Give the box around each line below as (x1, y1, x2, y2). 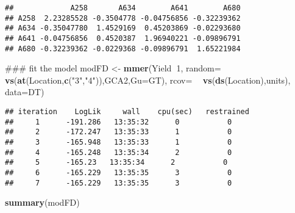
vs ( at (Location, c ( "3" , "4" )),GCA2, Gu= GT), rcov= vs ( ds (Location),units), (5, 73, 291, 86)
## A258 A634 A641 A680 (5, 4, 241, 12)
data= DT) (5, 85, 44, 98)
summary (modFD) (5, 196, 80, 209)
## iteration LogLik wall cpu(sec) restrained (5, 107, 249, 117)
